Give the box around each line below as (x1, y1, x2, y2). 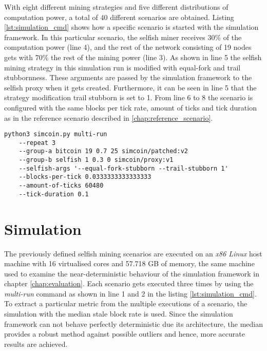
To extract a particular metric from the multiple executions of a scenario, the (4, 298, 247, 309)
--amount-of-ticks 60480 (18, 182, 104, 190)
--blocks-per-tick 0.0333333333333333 (18, 173, 151, 181)
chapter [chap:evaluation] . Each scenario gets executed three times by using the (4, 278, 254, 289)
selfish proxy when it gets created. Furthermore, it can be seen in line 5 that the (4, 82, 257, 93)
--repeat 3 (18, 139, 56, 146)
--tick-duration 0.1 (18, 190, 89, 198)
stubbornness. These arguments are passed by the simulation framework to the (4, 72, 252, 83)
